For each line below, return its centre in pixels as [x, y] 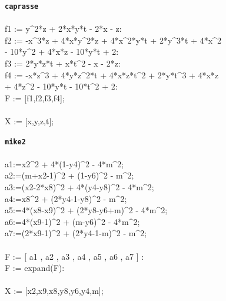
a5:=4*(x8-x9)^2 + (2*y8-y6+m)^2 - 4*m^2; [86, 210]
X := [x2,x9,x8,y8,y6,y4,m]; [54, 291]
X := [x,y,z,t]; [29, 121]
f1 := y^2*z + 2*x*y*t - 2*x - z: [63, 29]
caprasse [22, 6]
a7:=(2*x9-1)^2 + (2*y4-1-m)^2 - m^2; [76, 233]
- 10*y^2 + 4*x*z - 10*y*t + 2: [62, 52]
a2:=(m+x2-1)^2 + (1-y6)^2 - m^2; [69, 175]
